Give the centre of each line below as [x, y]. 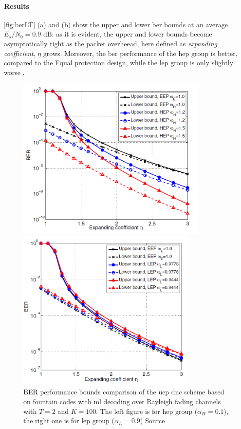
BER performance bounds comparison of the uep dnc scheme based [124, 392]
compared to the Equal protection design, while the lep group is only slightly [119, 63]
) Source [152, 420]
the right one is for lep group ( [69, 420]
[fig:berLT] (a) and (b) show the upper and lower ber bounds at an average [116, 24]
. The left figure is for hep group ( [147, 411]
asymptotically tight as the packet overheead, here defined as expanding [111, 43]
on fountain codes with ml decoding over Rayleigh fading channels [122, 401]
